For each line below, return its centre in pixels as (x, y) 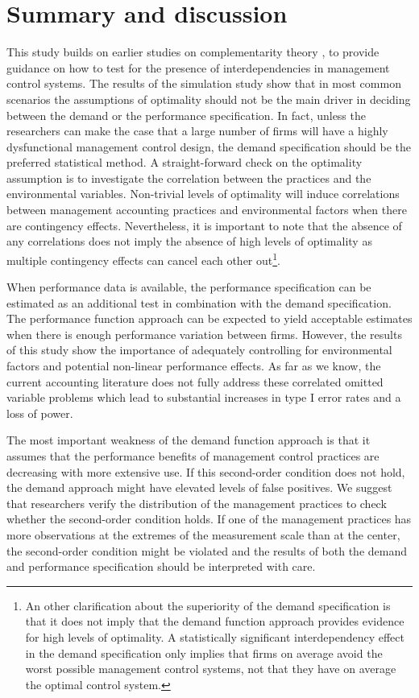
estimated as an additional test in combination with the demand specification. (199, 302)
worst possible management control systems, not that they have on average (211, 669)
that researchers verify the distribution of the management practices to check (197, 503)
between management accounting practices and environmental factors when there (207, 210)
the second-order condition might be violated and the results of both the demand (207, 550)
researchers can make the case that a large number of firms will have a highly (197, 131)
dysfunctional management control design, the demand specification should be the (209, 146)
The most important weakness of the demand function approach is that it (189, 440)
